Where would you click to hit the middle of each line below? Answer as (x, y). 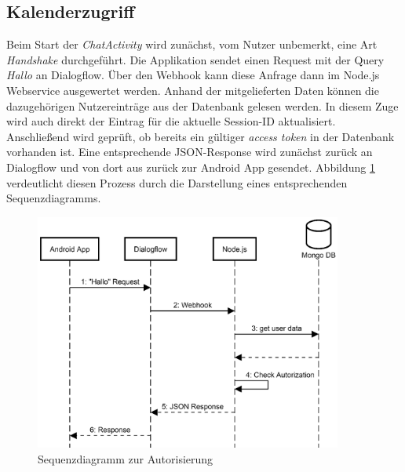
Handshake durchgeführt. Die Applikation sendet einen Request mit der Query (195, 59)
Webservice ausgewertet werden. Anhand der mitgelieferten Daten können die (193, 90)
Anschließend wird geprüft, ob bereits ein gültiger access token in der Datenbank (201, 136)
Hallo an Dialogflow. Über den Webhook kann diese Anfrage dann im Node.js (193, 75)
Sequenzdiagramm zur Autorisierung (126, 458)
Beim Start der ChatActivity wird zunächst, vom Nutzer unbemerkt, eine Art (192, 44)
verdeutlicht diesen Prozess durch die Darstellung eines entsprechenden (177, 182)
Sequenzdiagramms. (54, 198)
